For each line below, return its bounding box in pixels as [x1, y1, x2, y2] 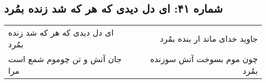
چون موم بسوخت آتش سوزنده [150, 53, 258, 65]
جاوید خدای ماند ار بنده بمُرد [160, 32, 258, 44]
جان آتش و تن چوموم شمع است [8, 53, 122, 65]
